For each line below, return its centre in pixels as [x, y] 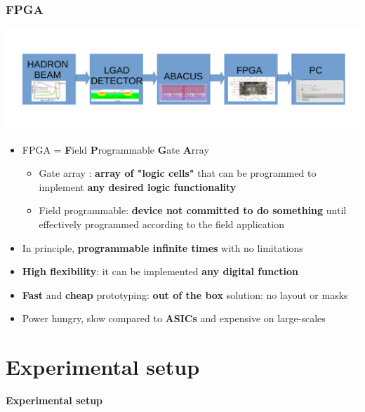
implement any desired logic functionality [138, 186]
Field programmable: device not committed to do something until [193, 210]
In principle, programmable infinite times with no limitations [162, 247]
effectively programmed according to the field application [161, 224]
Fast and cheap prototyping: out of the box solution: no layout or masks [185, 294]
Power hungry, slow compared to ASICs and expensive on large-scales [174, 318]
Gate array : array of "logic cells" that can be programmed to [178, 173]
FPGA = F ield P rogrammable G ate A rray [115, 149]
